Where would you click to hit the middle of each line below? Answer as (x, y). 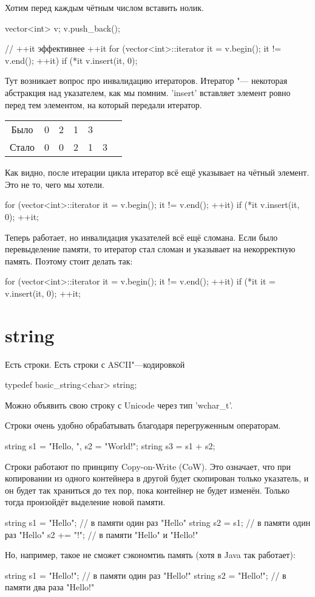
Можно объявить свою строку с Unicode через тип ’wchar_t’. (119, 405)
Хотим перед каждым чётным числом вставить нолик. (104, 7)
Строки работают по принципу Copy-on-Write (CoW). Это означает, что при (148, 466)
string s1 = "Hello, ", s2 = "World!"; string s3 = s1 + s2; (110, 446)
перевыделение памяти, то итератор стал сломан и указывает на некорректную (150, 249)
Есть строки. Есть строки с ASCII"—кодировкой (95, 364)
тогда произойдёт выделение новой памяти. (85, 502)
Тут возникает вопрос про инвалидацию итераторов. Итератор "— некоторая (146, 81)
